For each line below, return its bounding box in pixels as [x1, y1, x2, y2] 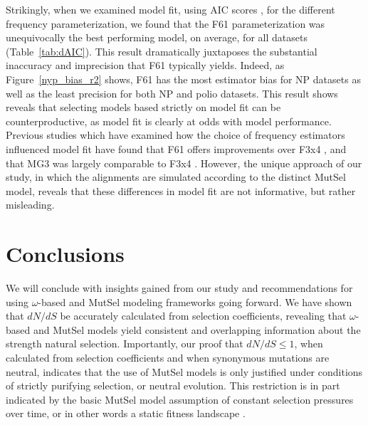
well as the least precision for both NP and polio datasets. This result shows [6, 85, 338, 100]
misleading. [6, 197, 55, 212]
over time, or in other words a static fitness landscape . [6, 406, 246, 421]
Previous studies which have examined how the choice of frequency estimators [6, 127, 345, 142]
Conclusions [6, 239, 125, 268]
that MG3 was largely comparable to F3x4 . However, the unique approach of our [6, 155, 362, 170]
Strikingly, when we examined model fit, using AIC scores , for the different [6, 2, 335, 16]
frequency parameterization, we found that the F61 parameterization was [6, 16, 325, 31]
